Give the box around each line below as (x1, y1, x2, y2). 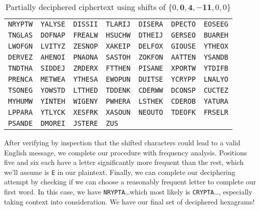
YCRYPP (171, 75, 196, 83)
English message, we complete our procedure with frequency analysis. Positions (4, 147, 247, 157)
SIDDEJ (41, 64, 66, 72)
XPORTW (171, 64, 196, 72)
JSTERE (73, 119, 98, 127)
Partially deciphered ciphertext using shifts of (6, 1, 166, 13)
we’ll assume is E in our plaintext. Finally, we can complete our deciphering (4, 166, 235, 177)
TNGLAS (8, 31, 33, 39)
